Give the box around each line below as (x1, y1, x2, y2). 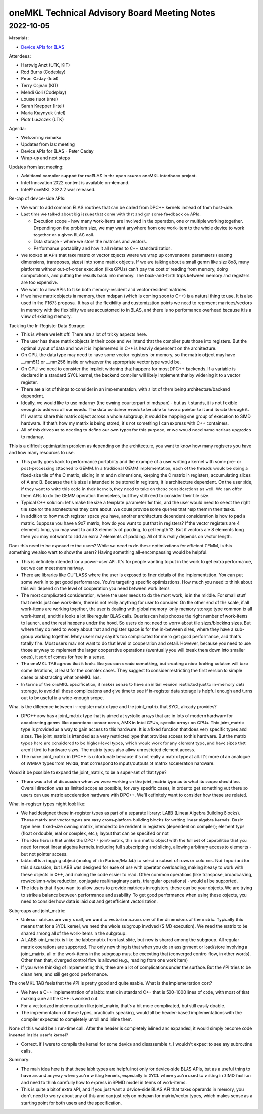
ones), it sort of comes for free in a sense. (21, 654, 106, 660)
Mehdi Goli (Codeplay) (21, 89, 67, 95)
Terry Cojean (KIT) (21, 82, 58, 88)
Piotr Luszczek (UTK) (21, 117, 64, 122)
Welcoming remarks (21, 135, 62, 140)
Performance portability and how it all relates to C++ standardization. (33, 245, 172, 251)
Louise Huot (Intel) (21, 96, 58, 102)
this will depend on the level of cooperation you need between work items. (21, 586, 171, 592)
